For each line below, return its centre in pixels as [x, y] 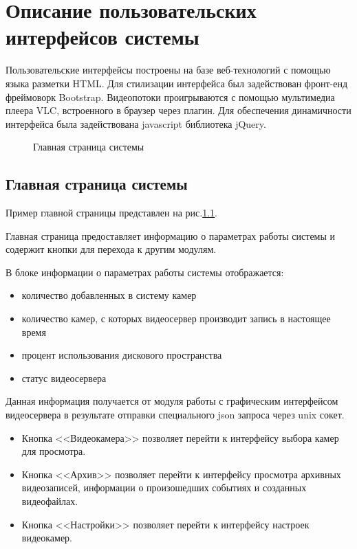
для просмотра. [54, 451]
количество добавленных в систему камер [109, 295]
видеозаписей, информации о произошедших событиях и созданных [164, 488]
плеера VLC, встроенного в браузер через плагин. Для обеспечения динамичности [178, 110]
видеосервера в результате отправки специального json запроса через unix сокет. [175, 415]
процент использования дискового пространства [122, 355]
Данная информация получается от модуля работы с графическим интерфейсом [172, 401]
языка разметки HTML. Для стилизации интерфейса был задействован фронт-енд [177, 83]
